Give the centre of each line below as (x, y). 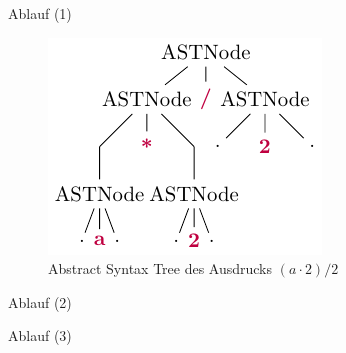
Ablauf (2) (40, 301)
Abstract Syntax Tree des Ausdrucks (160, 268)
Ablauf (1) (40, 13)
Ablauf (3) (40, 335)
